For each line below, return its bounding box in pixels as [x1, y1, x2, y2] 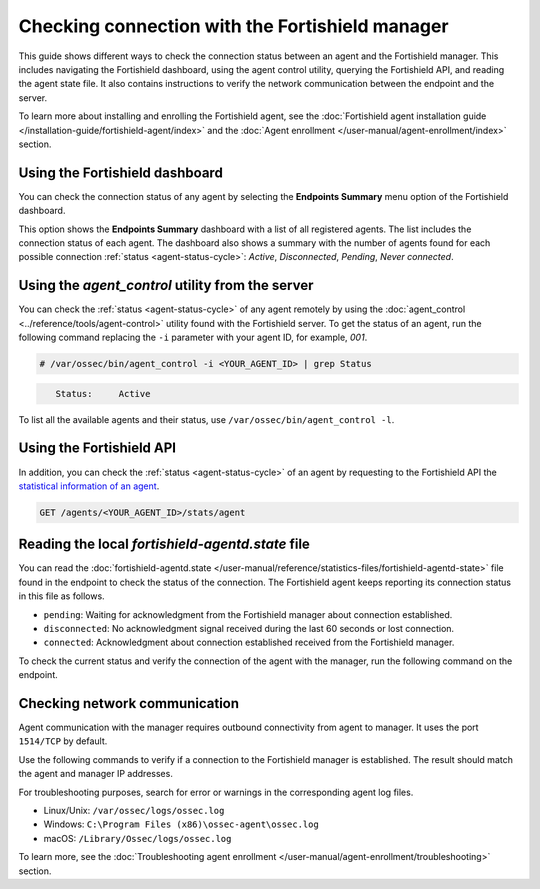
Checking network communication [18, 695, 240, 712]
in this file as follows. [18, 590, 105, 602]
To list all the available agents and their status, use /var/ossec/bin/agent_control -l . [18, 413, 395, 425]
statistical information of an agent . [18, 480, 160, 492]
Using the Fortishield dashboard [18, 164, 224, 181]
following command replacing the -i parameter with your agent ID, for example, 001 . [18, 331, 368, 344]
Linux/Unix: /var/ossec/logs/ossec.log [43, 804, 225, 816]
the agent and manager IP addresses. [18, 768, 174, 780]
